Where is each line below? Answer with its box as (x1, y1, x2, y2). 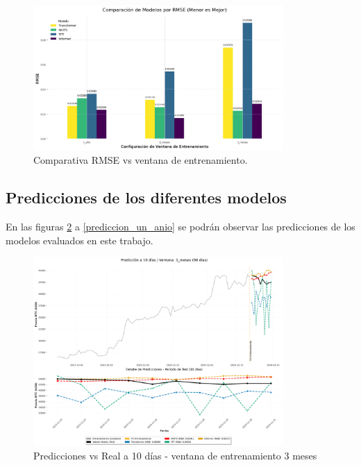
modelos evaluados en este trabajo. (6, 232, 153, 247)
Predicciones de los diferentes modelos (6, 187, 287, 208)
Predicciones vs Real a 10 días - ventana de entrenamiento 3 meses (33, 448, 317, 462)
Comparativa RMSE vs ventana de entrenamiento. (33, 153, 248, 167)
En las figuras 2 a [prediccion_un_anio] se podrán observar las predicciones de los (6, 219, 355, 234)
